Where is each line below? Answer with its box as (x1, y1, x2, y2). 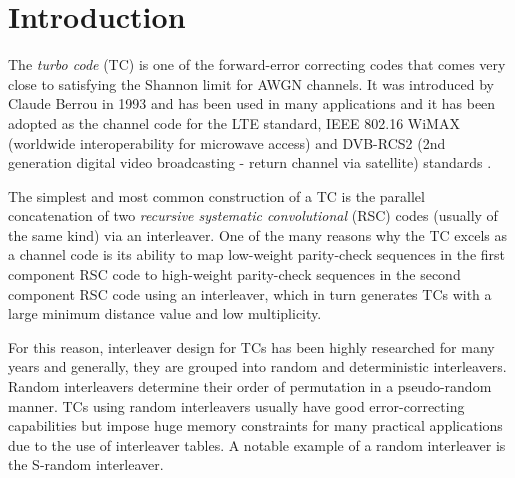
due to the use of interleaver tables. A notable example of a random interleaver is (8, 434, 506, 455)
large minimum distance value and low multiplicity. (8, 303, 322, 324)
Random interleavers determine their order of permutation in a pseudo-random (8, 376, 492, 397)
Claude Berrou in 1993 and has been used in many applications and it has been (8, 93, 496, 114)
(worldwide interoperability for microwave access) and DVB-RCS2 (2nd (8, 132, 446, 153)
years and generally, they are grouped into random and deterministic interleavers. (8, 356, 507, 377)
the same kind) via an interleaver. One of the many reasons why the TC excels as (8, 224, 507, 245)
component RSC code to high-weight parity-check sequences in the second (8, 264, 461, 285)
